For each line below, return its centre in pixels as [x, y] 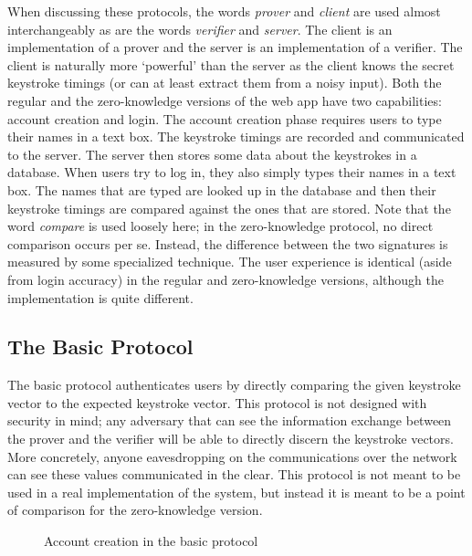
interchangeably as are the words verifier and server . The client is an [200, 29]
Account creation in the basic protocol [151, 541]
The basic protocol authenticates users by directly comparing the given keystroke [234, 385]
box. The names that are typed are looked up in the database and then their [222, 189]
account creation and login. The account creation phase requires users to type [225, 118]
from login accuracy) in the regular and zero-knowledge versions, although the [226, 279]
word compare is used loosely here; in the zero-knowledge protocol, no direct [220, 226]
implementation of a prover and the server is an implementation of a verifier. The [235, 47]
